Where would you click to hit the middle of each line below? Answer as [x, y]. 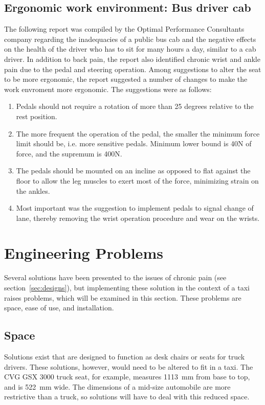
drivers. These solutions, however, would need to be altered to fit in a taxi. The [129, 366]
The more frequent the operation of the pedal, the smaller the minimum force [138, 133]
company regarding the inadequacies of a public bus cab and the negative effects [130, 39]
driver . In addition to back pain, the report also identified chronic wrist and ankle [132, 59]
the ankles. [33, 190]
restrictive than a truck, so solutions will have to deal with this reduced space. [127, 397]
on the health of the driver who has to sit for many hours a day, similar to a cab [130, 49]
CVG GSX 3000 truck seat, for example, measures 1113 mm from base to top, [127, 377]
